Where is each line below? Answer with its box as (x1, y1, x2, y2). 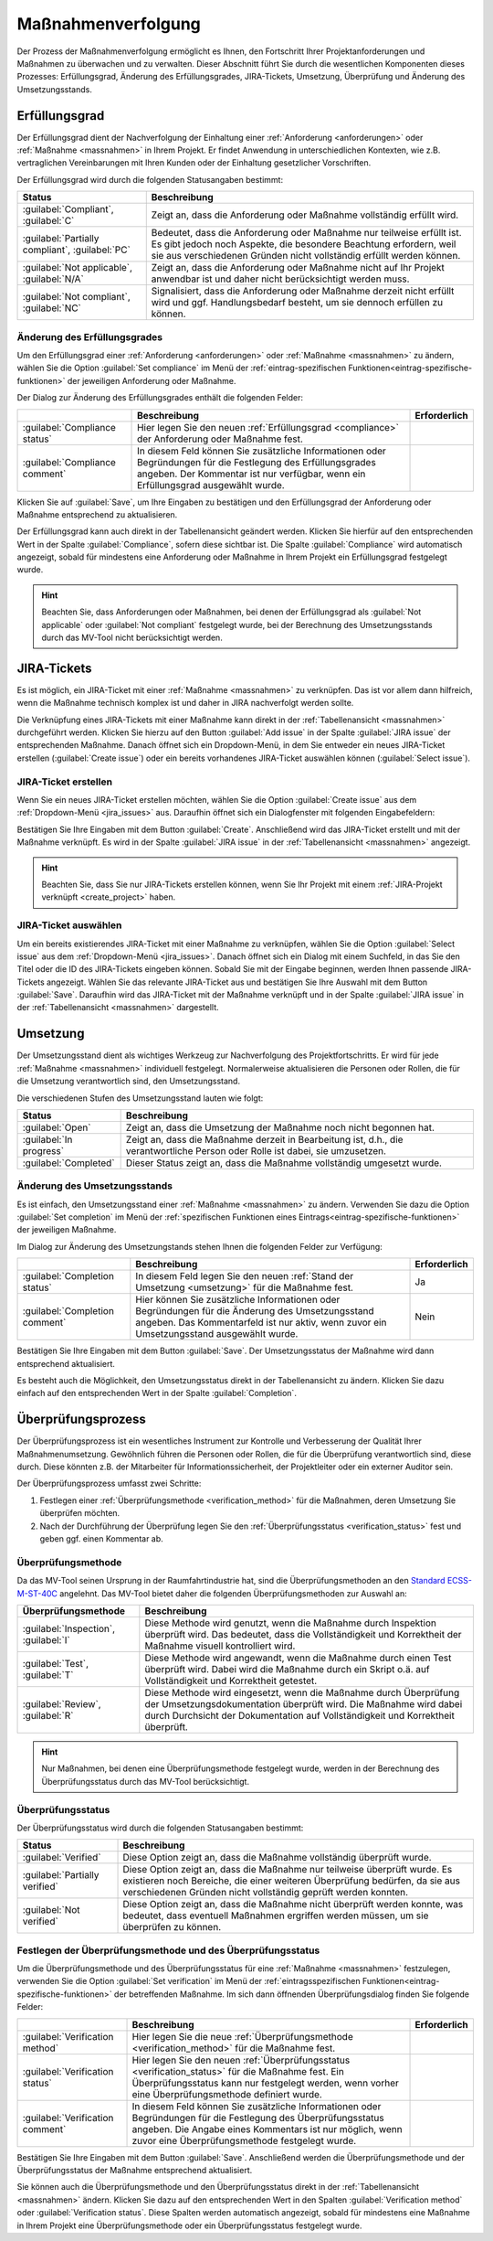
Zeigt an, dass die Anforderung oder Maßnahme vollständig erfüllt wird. (151, 208, 459, 221)
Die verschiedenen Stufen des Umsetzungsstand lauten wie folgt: (16, 1093, 264, 1104)
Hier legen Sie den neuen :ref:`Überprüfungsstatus (131, 2054, 351, 2066)
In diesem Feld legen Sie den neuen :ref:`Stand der (135, 1270, 354, 1283)
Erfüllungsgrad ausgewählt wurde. (137, 478, 285, 491)
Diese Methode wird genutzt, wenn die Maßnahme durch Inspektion (144, 1617, 437, 1629)
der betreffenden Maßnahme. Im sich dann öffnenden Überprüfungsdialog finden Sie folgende (114, 1989, 470, 2000)
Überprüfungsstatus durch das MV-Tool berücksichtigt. (41, 1776, 250, 1787)
